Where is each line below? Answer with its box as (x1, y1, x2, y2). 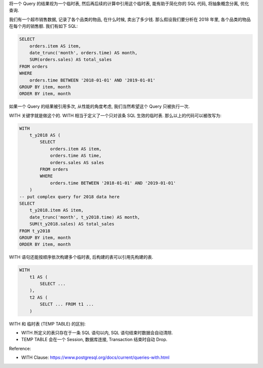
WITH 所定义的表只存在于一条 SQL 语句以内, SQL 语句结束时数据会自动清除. (21, 329, 173, 335)
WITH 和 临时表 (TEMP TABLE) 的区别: (9, 321, 86, 327)
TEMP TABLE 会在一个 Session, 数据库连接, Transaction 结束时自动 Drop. (21, 337, 168, 343)
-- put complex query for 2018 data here (19, 194, 120, 200)
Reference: (9, 346, 31, 351)
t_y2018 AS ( (29, 132, 61, 138)
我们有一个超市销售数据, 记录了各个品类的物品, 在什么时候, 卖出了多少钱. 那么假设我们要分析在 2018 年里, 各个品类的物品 (9, 16, 251, 22)
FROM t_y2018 (19, 228, 51, 234)
